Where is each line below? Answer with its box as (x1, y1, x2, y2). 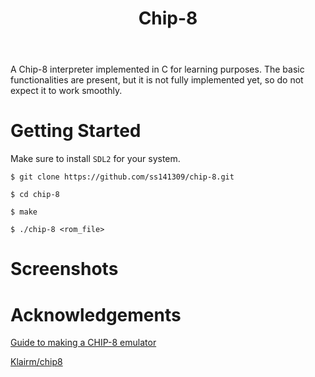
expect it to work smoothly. (10, 85, 123, 97)
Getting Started (10, 120, 142, 142)
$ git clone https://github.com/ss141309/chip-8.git (10, 172, 235, 182)
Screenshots (10, 258, 119, 281)
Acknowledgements (10, 303, 182, 326)
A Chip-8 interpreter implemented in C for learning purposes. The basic (10, 63, 305, 76)
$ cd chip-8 (10, 190, 60, 200)
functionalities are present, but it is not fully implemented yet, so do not (10, 74, 304, 86)
